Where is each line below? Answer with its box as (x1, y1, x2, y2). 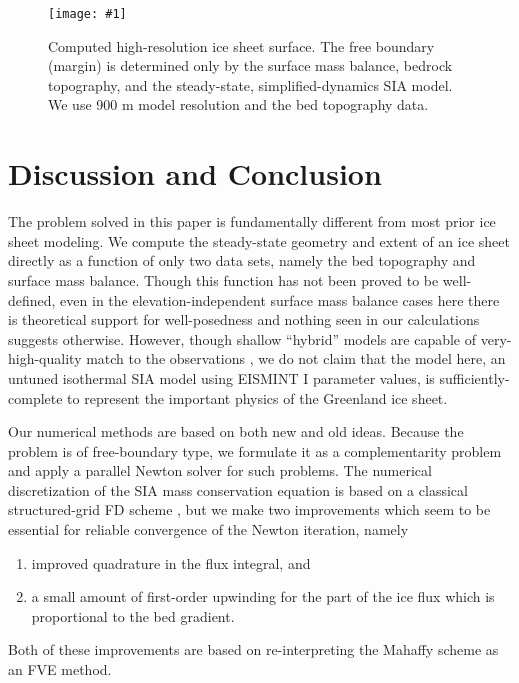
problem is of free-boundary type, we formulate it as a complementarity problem (8, 440, 502, 461)
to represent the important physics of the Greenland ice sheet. (67, 387, 448, 408)
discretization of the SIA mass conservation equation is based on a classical (8, 479, 468, 500)
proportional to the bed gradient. (31, 605, 235, 626)
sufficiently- (439, 367, 510, 388)
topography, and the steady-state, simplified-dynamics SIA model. (48, 74, 453, 95)
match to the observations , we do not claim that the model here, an (86, 348, 506, 369)
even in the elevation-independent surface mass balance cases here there (60, 289, 500, 310)
